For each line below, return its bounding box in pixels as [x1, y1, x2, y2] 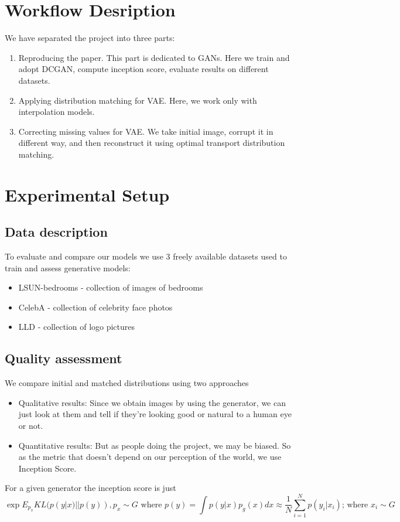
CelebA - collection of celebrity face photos [18, 301, 173, 313]
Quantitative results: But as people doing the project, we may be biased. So [18, 439, 291, 451]
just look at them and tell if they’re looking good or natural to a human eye [18, 408, 292, 420]
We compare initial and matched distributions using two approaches [5, 377, 249, 389]
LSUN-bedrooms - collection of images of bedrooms [18, 281, 203, 294]
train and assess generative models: [5, 261, 131, 274]
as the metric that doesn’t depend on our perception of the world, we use [18, 451, 282, 463]
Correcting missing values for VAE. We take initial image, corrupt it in [18, 125, 273, 137]
